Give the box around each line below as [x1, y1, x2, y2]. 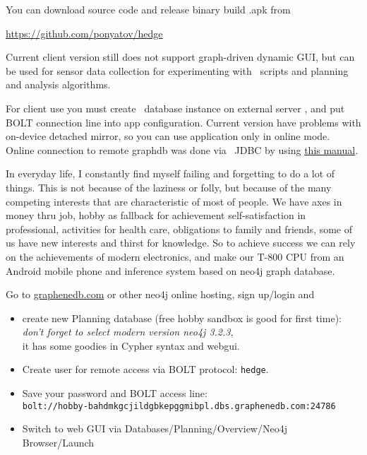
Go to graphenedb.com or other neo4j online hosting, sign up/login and [6, 287, 315, 302]
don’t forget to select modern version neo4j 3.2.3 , [22, 324, 234, 339]
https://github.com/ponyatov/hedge [6, 25, 163, 40]
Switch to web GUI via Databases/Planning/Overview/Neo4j [22, 421, 287, 436]
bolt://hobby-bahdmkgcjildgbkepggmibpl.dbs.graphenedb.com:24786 [22, 401, 336, 411]
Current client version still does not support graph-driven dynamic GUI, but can [6, 49, 355, 64]
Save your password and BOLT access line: [22, 386, 207, 401]
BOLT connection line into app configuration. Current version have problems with [6, 114, 361, 129]
